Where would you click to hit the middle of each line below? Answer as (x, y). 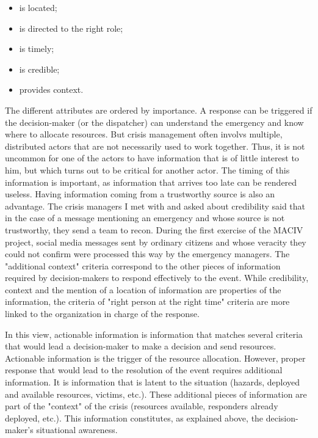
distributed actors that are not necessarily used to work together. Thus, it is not (155, 146)
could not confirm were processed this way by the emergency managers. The (147, 254)
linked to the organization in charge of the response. (102, 314)
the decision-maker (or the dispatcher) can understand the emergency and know (154, 122)
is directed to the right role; (71, 28)
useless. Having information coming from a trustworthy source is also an (140, 194)
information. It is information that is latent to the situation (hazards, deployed (153, 382)
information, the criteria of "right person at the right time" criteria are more (147, 301)
